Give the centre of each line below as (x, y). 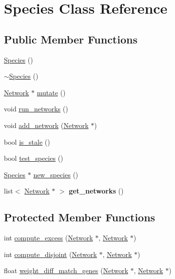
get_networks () (96, 191)
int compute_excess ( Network (49, 238)
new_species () (56, 174)
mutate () (51, 92)
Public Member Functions (71, 39)
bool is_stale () (27, 141)
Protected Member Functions (80, 217)
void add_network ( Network (46, 125)
